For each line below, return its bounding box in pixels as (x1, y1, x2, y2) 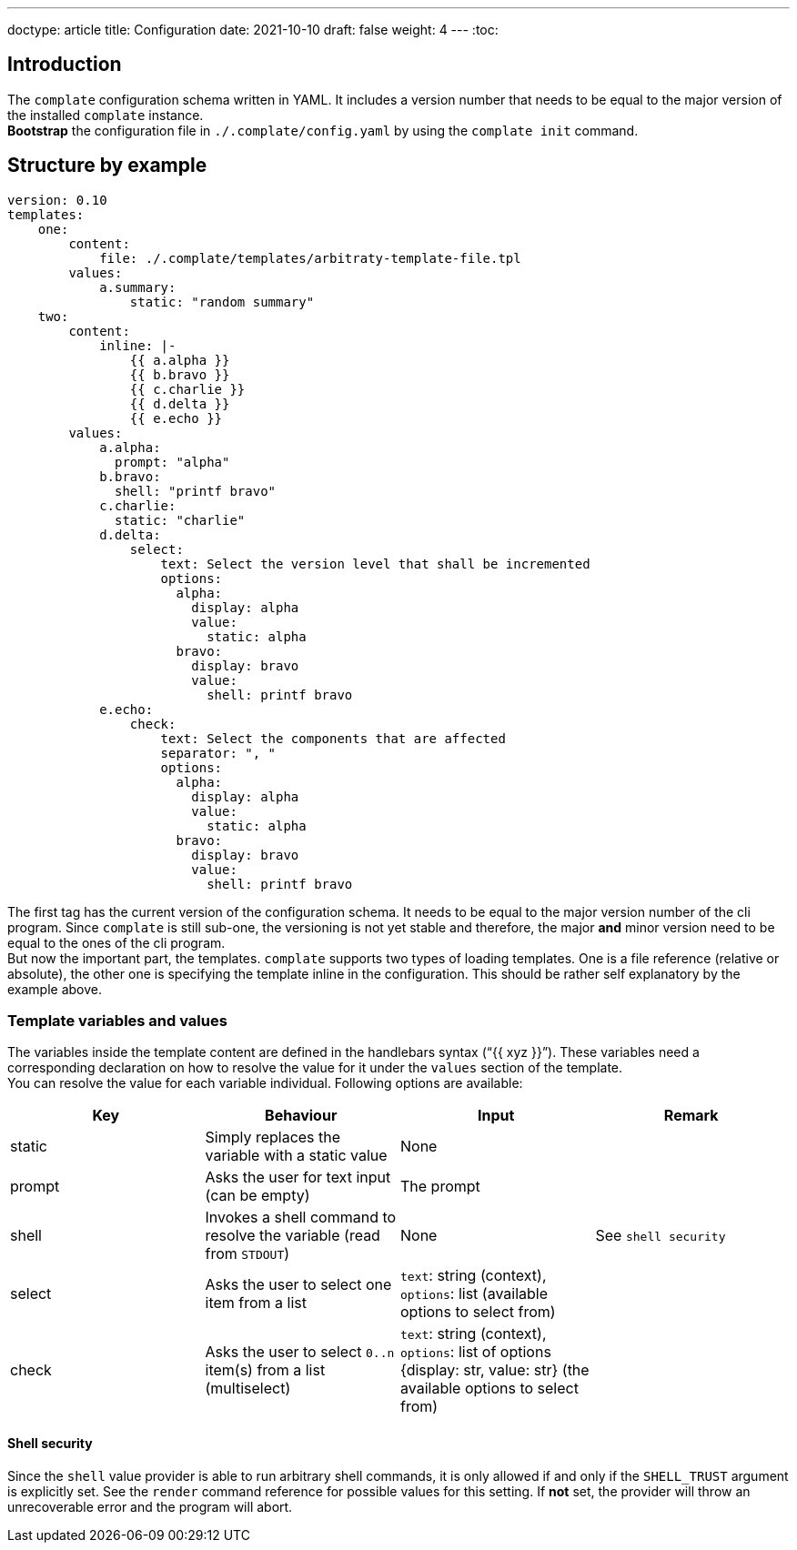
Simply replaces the (205, 1128, 341, 1147)
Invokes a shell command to (205, 1208, 397, 1227)
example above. (7, 981, 103, 997)
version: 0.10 (7, 192, 107, 207)
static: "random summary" (129, 294, 315, 309)
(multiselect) (205, 1379, 291, 1398)
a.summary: (99, 279, 177, 295)
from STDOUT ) (205, 1244, 290, 1263)
